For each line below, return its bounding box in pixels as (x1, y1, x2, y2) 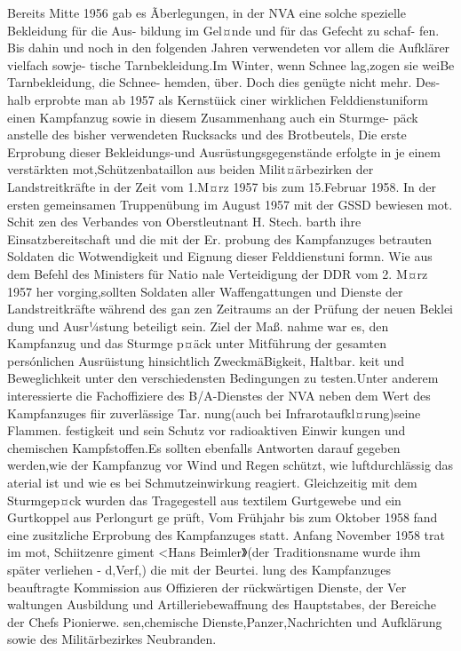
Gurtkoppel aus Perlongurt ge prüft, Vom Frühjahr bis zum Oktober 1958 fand (7, 508, 438, 527)
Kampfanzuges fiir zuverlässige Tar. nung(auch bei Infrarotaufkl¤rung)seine (7, 403, 421, 422)
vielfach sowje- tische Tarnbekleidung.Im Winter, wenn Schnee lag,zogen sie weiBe (7, 55, 455, 74)
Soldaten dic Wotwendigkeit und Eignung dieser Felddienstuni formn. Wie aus (7, 247, 433, 266)
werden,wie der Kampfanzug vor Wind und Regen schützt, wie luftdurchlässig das (7, 456, 453, 474)
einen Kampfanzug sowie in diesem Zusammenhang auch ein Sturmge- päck (7, 107, 418, 126)
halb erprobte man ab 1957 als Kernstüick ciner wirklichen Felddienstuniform (7, 90, 428, 108)
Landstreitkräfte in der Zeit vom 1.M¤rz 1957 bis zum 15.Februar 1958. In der (7, 177, 437, 195)
